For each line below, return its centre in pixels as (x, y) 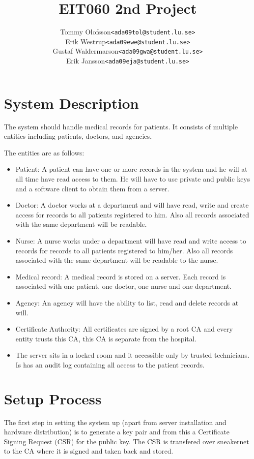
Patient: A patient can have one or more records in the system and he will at (131, 169)
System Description (71, 103)
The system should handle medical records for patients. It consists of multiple (121, 126)
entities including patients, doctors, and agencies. (78, 136)
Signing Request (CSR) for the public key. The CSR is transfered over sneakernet (127, 441)
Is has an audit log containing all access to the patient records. (110, 364)
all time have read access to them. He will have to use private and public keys (133, 179)
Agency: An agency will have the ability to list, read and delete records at (127, 303)
